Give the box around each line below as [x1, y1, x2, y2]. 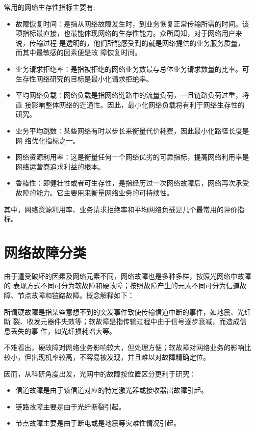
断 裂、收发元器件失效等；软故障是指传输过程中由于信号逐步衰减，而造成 [4, 316, 240, 326]
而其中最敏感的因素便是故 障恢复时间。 [15, 47, 142, 57]
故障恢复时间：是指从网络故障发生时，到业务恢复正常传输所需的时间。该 [15, 18, 249, 28]
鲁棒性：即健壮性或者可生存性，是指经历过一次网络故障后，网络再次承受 [15, 178, 249, 188]
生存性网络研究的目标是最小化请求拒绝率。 [15, 73, 153, 83]
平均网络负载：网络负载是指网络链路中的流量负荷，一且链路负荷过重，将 [15, 90, 249, 100]
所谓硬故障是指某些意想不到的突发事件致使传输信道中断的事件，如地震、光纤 [4, 306, 251, 317]
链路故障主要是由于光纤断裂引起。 [15, 401, 126, 411]
